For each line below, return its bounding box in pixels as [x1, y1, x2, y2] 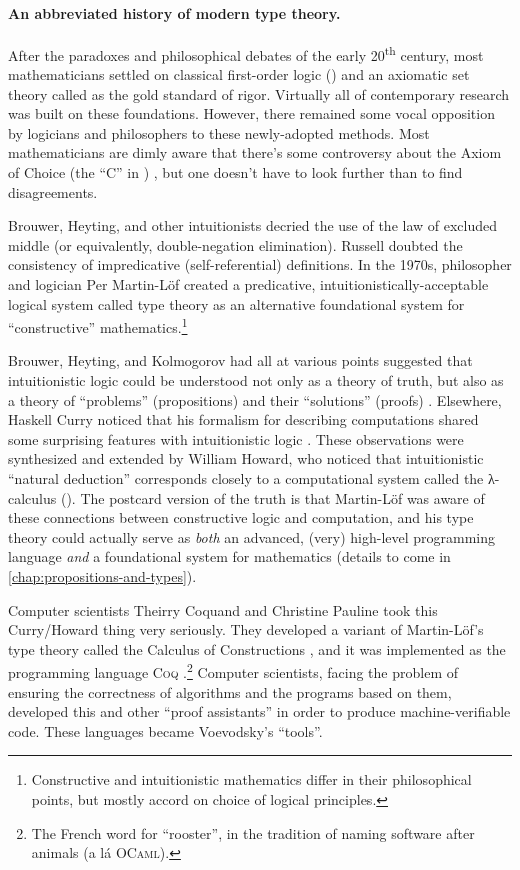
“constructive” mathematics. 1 [8, 314, 188, 337]
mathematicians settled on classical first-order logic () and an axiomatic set [8, 64, 470, 85]
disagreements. [8, 181, 98, 202]
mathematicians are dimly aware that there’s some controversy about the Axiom [8, 142, 502, 163]
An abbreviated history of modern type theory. [8, 2, 341, 23]
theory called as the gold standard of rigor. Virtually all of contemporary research [8, 83, 510, 104]
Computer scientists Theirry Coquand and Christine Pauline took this [8, 599, 438, 620]
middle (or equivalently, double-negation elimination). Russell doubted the [8, 234, 463, 255]
